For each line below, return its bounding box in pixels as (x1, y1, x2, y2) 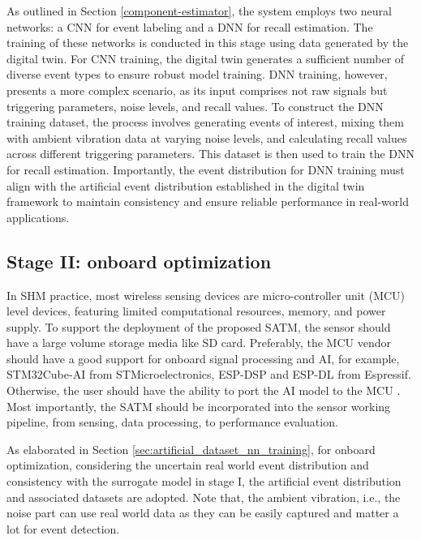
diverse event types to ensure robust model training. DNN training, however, (6, 66, 388, 83)
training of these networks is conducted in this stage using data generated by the (6, 34, 409, 51)
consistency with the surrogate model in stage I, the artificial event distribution (6, 473, 402, 490)
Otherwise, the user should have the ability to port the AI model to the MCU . (6, 382, 401, 399)
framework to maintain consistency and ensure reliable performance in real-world (6, 193, 409, 210)
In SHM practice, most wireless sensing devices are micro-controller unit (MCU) (6, 286, 406, 303)
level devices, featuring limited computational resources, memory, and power (6, 302, 386, 319)
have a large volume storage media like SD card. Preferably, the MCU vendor (6, 334, 391, 351)
